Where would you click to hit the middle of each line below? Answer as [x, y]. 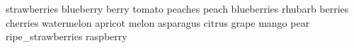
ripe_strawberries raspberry [67, 36]
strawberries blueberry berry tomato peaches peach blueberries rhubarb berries [177, 8]
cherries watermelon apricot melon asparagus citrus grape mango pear [158, 22]
